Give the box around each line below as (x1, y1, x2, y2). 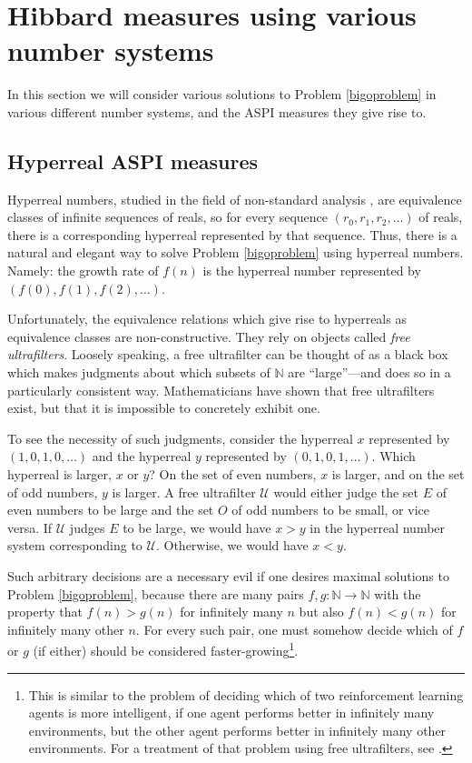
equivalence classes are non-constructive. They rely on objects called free (7, 326, 410, 346)
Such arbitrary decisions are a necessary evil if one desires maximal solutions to (7, 566, 449, 585)
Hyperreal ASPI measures (7, 146, 259, 175)
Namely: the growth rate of (7, 261, 159, 280)
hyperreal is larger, (7, 465, 112, 484)
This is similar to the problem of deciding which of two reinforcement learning (28, 685, 464, 704)
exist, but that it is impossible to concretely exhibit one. (7, 398, 320, 417)
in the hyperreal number (310, 517, 446, 537)
